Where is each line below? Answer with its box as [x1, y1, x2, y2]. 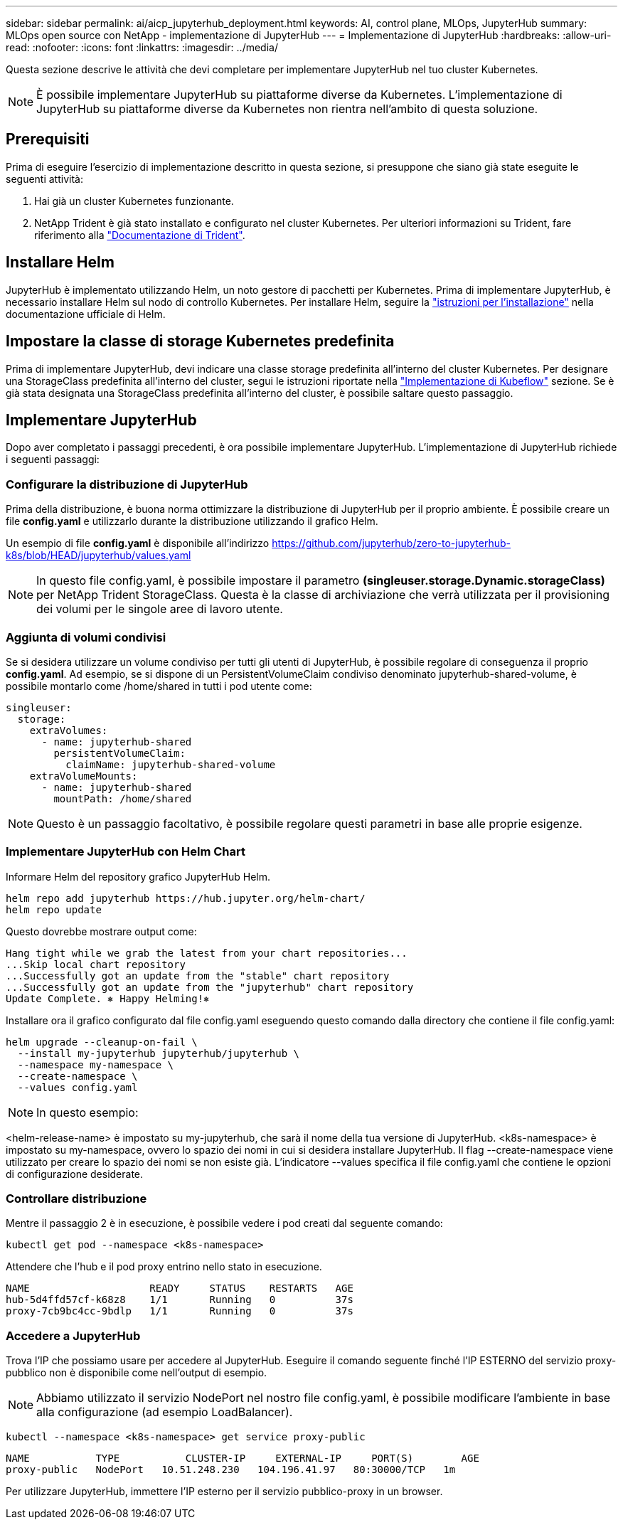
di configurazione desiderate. [6, 1167, 144, 1180]
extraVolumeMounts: [29, 770, 138, 782]
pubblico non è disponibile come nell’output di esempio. [6, 1366, 267, 1379]
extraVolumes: [29, 724, 108, 736]
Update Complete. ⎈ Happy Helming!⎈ [6, 992, 210, 1004]
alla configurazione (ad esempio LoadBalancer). [36, 1405, 293, 1420]
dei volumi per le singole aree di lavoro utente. [36, 602, 283, 617]
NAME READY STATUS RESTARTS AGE [6, 1282, 353, 1295]
